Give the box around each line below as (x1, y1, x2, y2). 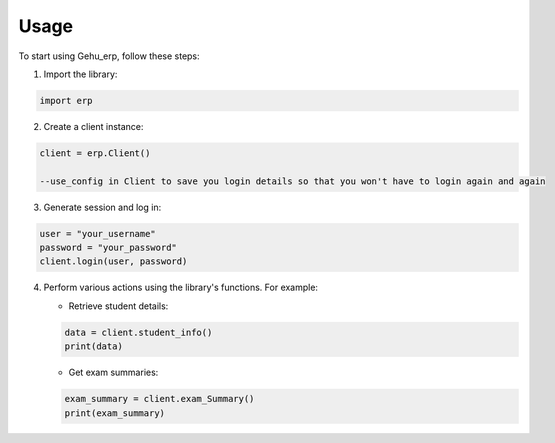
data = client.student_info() (64, 326, 213, 338)
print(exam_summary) (64, 407, 165, 419)
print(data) (64, 341, 124, 352)
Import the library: (43, 68, 118, 80)
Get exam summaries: (68, 366, 159, 379)
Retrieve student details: (68, 300, 169, 312)
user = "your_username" (39, 228, 157, 239)
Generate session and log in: (43, 201, 162, 213)
